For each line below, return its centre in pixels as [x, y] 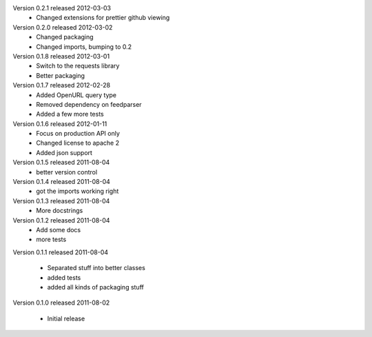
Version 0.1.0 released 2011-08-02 [61, 303]
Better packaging [61, 75]
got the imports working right [77, 191]
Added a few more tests [70, 114]
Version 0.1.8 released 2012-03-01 [61, 56]
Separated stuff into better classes [96, 268]
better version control [67, 172]
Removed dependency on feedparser [89, 104]
